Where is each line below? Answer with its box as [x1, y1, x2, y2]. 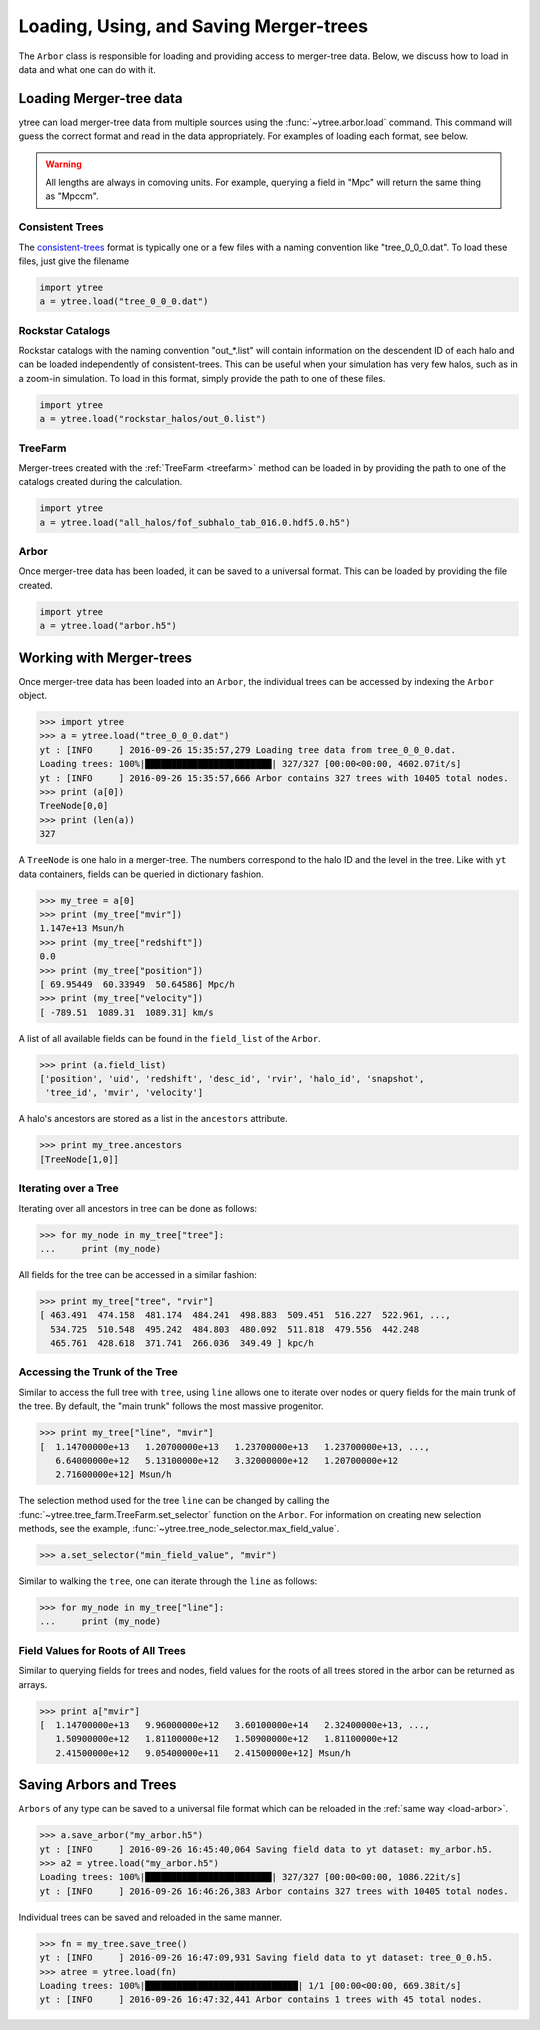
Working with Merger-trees [18, 649, 193, 666]
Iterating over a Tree [18, 1181, 119, 1195]
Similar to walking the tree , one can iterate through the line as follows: [18, 1575, 318, 1587]
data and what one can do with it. [18, 63, 157, 75]
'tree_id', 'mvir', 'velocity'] [45, 1087, 204, 1099]
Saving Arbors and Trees [18, 1776, 177, 1794]
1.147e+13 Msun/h [39, 923, 125, 934]
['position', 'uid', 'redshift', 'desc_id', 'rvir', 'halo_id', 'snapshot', [39, 1073, 425, 1085]
